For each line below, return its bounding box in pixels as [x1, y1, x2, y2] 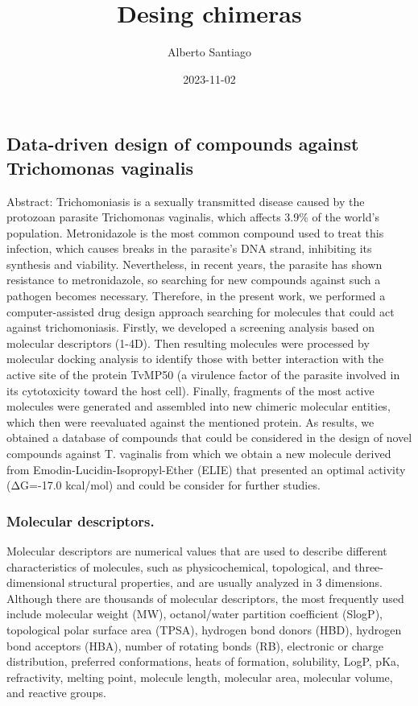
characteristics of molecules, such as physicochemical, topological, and [6, 558, 351, 575]
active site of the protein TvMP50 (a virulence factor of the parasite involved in [6, 366, 400, 383]
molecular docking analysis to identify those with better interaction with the [6, 350, 384, 367]
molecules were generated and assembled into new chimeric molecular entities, [6, 398, 391, 415]
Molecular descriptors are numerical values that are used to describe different [6, 543, 387, 559]
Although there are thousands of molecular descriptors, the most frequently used [6, 589, 404, 606]
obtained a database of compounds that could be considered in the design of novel [6, 429, 412, 446]
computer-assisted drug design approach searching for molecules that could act [6, 303, 395, 320]
